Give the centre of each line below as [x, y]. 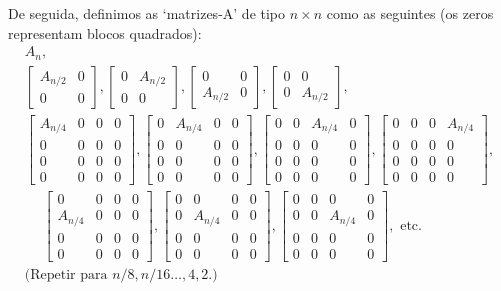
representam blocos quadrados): [105, 32]
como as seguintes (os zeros [410, 13]
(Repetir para [66, 274]
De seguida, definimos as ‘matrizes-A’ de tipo [147, 13]
